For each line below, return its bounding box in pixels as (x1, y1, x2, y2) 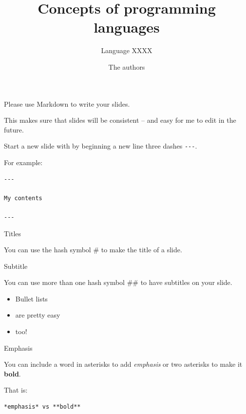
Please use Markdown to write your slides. (4, 98, 130, 109)
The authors (108, 61, 145, 72)
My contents (4, 194, 42, 202)
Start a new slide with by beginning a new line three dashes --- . (4, 141, 197, 151)
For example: (4, 157, 43, 167)
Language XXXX (101, 45, 152, 56)
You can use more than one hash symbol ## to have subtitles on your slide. (4, 277, 232, 287)
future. (4, 124, 24, 134)
